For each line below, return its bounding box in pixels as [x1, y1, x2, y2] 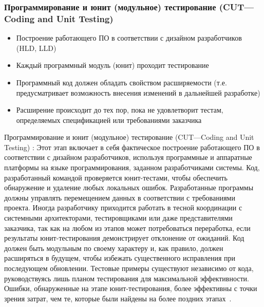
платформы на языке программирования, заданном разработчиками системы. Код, [4, 162, 260, 173]
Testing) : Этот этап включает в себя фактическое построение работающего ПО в [4, 141, 260, 152]
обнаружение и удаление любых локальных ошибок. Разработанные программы [4, 182, 254, 193]
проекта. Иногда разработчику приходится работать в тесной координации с [4, 202, 242, 213]
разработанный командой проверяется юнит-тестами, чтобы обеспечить [4, 172, 228, 183]
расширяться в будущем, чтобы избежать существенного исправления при [4, 252, 236, 263]
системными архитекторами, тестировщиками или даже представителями [4, 212, 233, 223]
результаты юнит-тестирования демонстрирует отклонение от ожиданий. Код [4, 232, 244, 243]
